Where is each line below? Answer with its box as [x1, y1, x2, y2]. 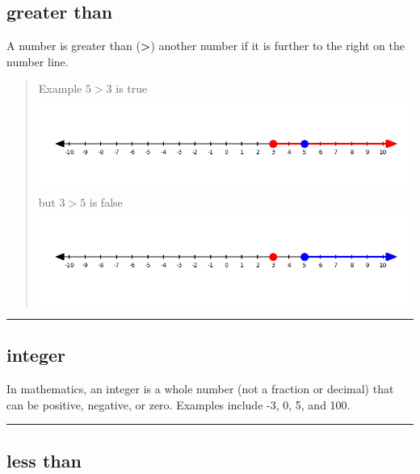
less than [6, 447, 82, 472]
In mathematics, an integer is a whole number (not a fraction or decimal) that [6, 380, 394, 397]
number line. [6, 52, 69, 69]
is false [89, 193, 123, 210]
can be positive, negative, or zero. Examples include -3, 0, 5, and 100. [6, 396, 351, 413]
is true [115, 80, 148, 97]
